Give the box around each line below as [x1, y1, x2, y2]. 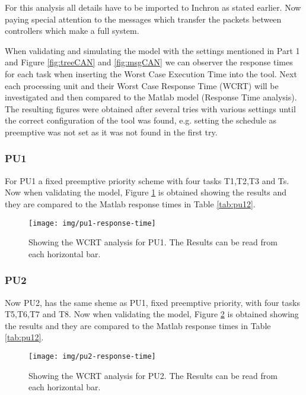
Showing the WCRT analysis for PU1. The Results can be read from [28, 236, 278, 248]
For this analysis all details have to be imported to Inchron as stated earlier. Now [5, 1, 301, 13]
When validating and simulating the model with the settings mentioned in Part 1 [5, 44, 300, 56]
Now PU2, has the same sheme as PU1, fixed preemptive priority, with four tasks [5, 296, 300, 308]
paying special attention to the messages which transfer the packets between [5, 12, 282, 25]
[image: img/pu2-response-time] [28, 352, 156, 361]
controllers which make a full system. [5, 24, 139, 37]
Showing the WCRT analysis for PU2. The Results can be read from [28, 369, 278, 381]
